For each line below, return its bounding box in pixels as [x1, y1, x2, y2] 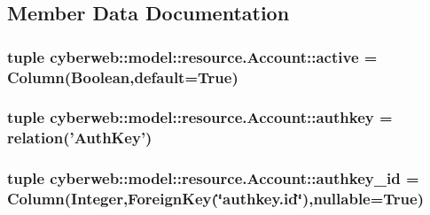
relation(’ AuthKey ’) [7, 127, 152, 149]
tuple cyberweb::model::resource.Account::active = [7, 45, 378, 67]
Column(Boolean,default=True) [7, 65, 238, 88]
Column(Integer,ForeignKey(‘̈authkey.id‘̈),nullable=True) [7, 188, 424, 210]
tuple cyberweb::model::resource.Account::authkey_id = [7, 167, 419, 189]
